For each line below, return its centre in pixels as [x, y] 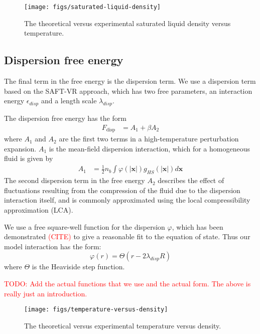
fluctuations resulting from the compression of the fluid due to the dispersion [122, 190]
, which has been [198, 226]
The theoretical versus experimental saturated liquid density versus [127, 23]
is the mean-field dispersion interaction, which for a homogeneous [149, 148]
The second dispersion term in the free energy [75, 180]
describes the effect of [191, 180]
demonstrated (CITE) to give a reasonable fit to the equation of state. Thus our [127, 236]
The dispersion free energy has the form [65, 118]
